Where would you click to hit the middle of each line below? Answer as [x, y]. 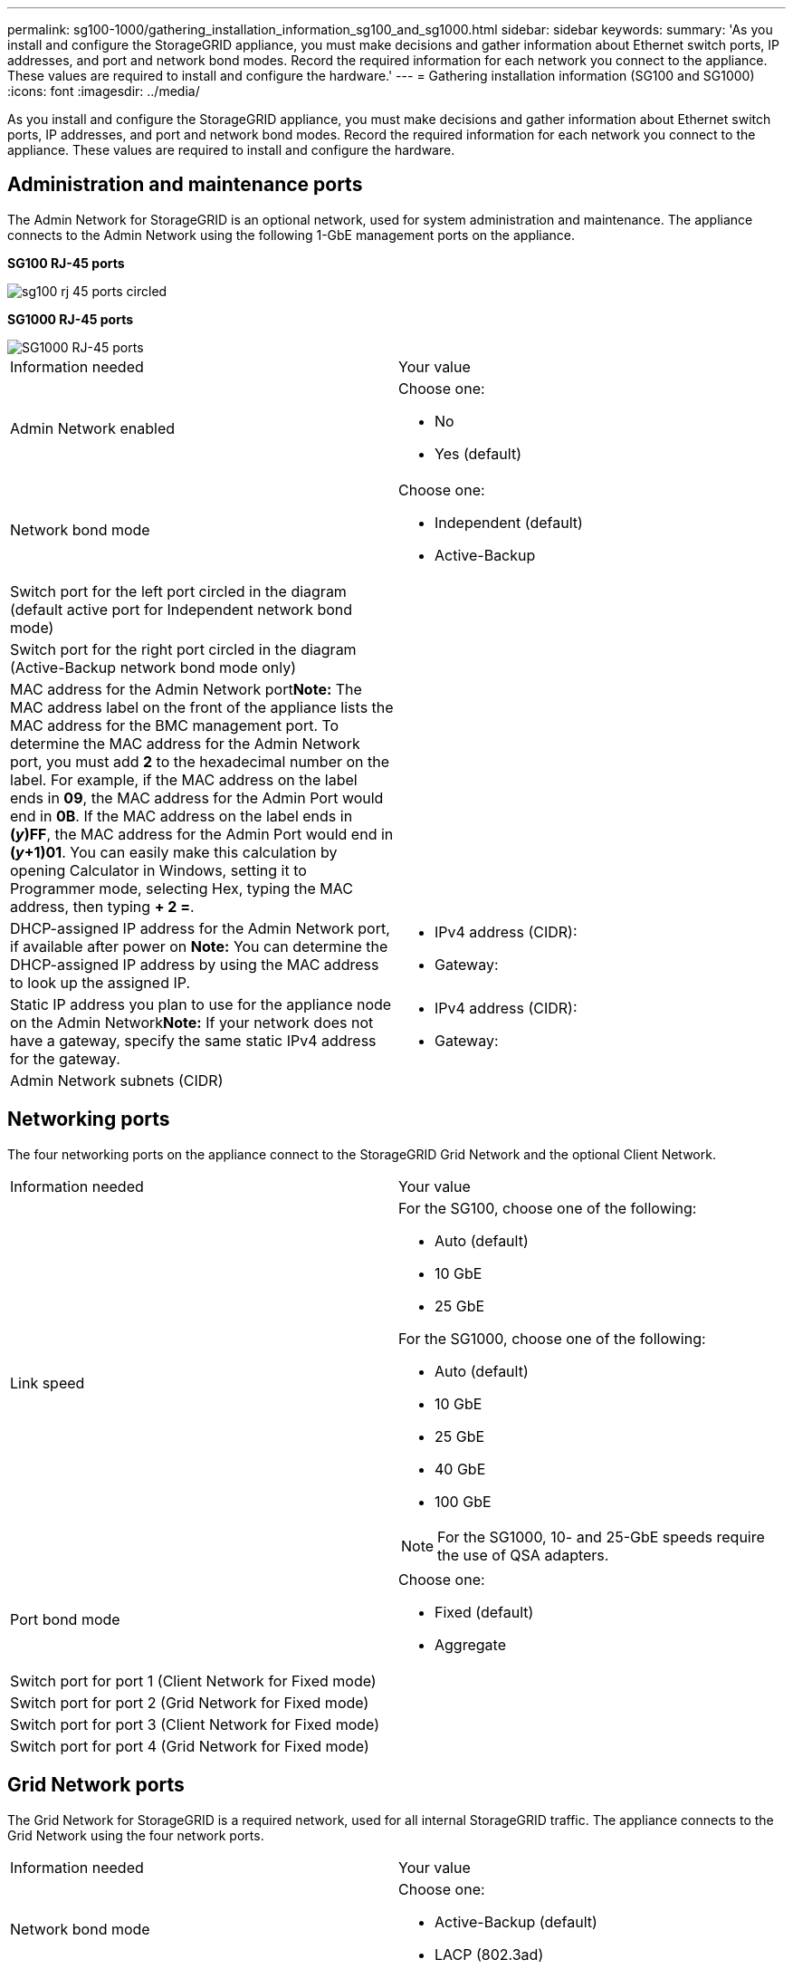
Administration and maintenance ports [185, 185]
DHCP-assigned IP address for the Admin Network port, [200, 928]
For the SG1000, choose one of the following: [552, 1338]
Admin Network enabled [93, 428]
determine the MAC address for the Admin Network [185, 743]
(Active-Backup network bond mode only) [153, 667]
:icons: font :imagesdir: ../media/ [104, 91]
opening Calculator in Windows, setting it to [158, 870]
